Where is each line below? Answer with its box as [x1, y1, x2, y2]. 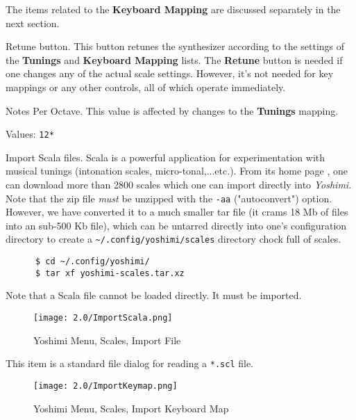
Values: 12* [6, 127, 54, 141]
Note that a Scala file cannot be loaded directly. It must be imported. [6, 288, 302, 302]
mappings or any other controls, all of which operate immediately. [6, 79, 286, 94]
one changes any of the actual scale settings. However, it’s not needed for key [6, 66, 334, 81]
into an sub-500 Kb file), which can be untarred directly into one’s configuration [6, 218, 347, 232]
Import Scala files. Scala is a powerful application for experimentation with [6, 150, 325, 164]
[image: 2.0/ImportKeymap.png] [33, 380, 178, 391]
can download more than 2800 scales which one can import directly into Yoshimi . [6, 177, 352, 191]
